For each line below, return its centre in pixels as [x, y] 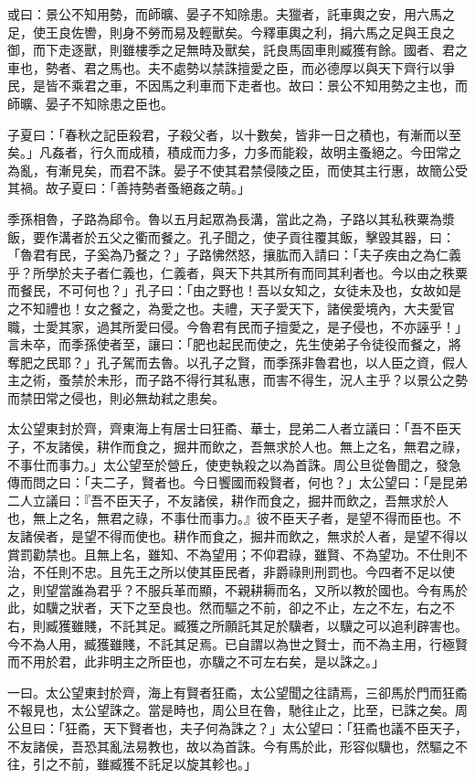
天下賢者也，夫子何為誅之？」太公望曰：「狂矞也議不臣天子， [285, 727]
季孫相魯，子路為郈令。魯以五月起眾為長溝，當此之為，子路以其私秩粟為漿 [231, 218]
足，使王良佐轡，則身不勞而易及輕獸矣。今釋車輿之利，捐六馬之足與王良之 [231, 32]
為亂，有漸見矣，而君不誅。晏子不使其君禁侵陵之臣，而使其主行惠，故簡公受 [237, 170]
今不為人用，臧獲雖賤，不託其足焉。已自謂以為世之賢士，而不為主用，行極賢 [237, 643]
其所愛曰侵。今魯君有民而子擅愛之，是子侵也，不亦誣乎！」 [288, 326]
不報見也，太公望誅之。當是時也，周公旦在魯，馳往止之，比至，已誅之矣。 [231, 710]
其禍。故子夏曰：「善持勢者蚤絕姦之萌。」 [129, 188]
